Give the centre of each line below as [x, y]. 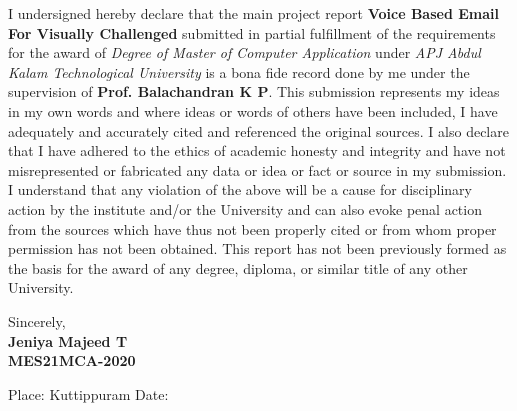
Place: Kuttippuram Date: [88, 393]
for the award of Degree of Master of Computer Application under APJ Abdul [244, 52]
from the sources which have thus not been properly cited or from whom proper [252, 228]
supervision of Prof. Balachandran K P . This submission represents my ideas [254, 91]
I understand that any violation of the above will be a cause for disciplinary [240, 189]
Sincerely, [37, 320]
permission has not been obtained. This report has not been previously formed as [257, 248]
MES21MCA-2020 [72, 360]
